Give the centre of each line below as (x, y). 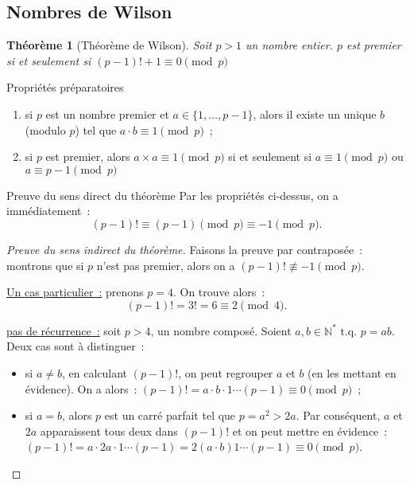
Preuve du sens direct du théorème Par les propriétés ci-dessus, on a (172, 195)
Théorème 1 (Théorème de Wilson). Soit (109, 45)
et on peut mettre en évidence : (310, 430)
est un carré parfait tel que (170, 415)
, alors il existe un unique (315, 113)
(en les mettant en (352, 372)
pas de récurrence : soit (64, 330)
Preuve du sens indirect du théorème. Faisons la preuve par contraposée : (185, 249)
